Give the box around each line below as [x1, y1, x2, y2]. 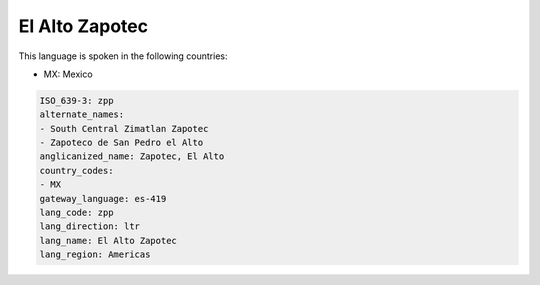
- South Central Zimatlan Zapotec [39, 123, 209, 134]
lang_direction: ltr [39, 221, 140, 232]
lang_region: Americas [39, 249, 151, 260]
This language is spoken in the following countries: [18, 50, 228, 62]
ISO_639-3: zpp [39, 95, 114, 106]
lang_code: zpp [39, 207, 114, 219]
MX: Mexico [43, 68, 94, 80]
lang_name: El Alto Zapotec [39, 235, 177, 246]
